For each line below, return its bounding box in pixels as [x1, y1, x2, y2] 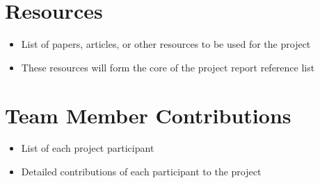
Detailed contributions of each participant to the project [21, 164, 262, 179]
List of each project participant [21, 141, 154, 155]
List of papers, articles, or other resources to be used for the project [21, 37, 311, 51]
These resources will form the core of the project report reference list [21, 60, 315, 74]
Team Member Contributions [5, 101, 291, 129]
